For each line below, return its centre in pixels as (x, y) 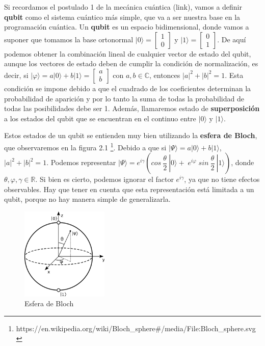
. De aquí (232, 39)
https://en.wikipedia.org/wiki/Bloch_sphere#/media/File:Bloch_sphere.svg (136, 328)
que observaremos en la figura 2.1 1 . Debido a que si (85, 146)
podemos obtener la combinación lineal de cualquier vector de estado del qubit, (128, 53)
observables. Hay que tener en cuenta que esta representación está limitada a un (129, 189)
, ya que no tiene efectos (222, 179)
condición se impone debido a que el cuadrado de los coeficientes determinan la (128, 88)
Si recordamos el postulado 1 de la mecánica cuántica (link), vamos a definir (123, 7)
